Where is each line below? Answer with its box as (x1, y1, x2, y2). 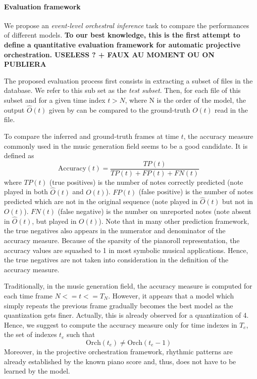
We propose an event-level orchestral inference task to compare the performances (4, 20, 249, 30)
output (4, 104, 25, 115)
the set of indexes (4, 329, 57, 339)
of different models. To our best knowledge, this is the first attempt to (4, 30, 241, 40)
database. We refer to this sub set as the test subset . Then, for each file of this (4, 85, 241, 95)
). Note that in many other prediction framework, (99, 215, 249, 226)
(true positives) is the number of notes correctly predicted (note (49, 176, 243, 187)
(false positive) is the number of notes (138, 186, 254, 197)
